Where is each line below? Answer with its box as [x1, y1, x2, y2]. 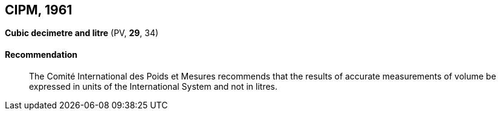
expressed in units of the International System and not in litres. [29, 81, 278, 92]
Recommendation [5, 49, 77, 60]
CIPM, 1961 [5, 2, 73, 17]
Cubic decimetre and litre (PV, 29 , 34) [5, 28, 159, 39]
